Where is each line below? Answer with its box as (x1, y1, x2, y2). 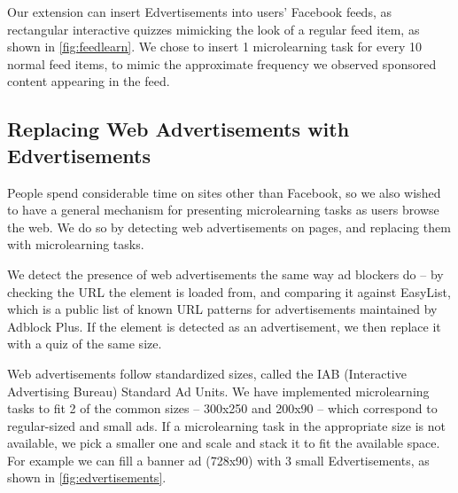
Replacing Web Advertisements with (7, 115, 350, 143)
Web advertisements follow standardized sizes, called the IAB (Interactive (7, 364, 407, 382)
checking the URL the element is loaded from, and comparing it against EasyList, (7, 282, 451, 301)
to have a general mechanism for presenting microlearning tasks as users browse (7, 200, 439, 219)
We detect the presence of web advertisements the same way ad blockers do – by (7, 264, 444, 283)
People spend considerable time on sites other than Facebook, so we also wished (7, 183, 441, 201)
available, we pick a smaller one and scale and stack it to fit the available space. (7, 434, 440, 452)
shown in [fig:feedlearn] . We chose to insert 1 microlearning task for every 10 (7, 37, 422, 56)
